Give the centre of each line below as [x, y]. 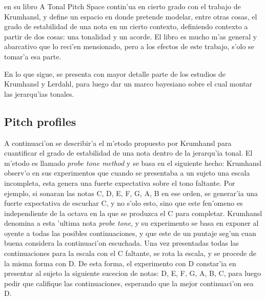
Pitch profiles [40, 121]
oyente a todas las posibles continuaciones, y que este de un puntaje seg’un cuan [130, 233]
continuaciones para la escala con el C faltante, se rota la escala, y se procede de [130, 253]
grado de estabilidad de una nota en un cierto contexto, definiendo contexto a [126, 26]
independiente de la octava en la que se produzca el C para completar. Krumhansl [133, 213]
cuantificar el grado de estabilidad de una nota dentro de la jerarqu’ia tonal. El [128, 153]
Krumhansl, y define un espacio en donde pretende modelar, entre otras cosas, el [131, 16]
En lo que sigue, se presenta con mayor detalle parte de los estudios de [115, 73]
